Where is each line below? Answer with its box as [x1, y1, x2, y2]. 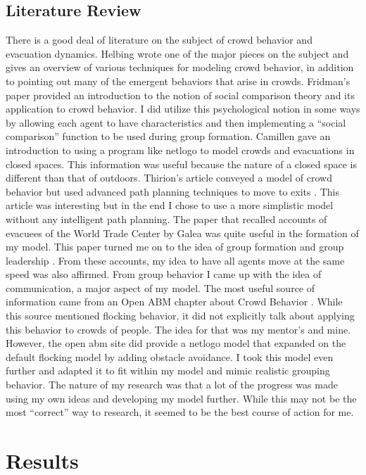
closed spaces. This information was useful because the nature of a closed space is [6, 156, 357, 171]
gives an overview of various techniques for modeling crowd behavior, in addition [6, 60, 354, 75]
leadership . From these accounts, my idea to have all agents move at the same [6, 253, 345, 267]
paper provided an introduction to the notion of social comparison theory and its [6, 87, 355, 102]
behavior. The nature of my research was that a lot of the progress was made [6, 377, 338, 392]
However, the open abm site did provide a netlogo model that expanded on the [6, 336, 346, 350]
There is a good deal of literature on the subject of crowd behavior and [6, 32, 313, 47]
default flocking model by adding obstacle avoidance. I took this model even [6, 349, 334, 364]
